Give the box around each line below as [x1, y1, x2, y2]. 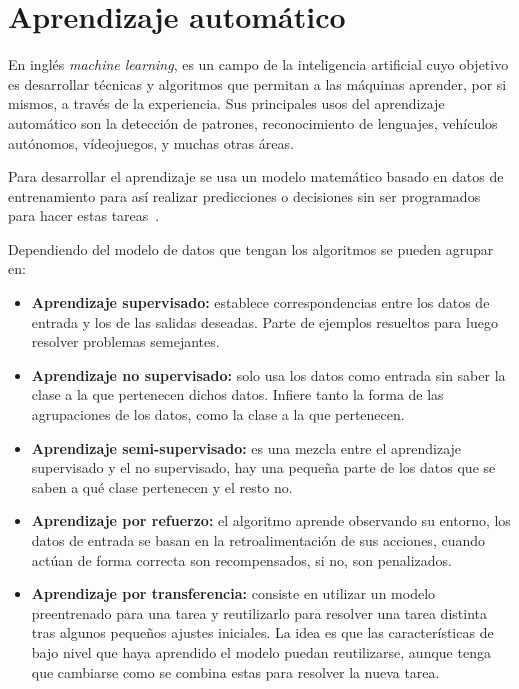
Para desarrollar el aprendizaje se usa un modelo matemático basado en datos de [8, 166, 504, 187]
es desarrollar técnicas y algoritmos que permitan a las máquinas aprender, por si [8, 73, 507, 94]
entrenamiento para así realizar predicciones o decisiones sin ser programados [8, 185, 481, 206]
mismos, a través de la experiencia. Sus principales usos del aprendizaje [8, 93, 445, 114]
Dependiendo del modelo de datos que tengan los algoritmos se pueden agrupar [8, 238, 494, 259]
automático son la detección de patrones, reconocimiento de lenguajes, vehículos [8, 112, 498, 133]
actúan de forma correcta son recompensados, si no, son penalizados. [31, 549, 453, 570]
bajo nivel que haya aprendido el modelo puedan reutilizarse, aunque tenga [31, 641, 491, 662]
